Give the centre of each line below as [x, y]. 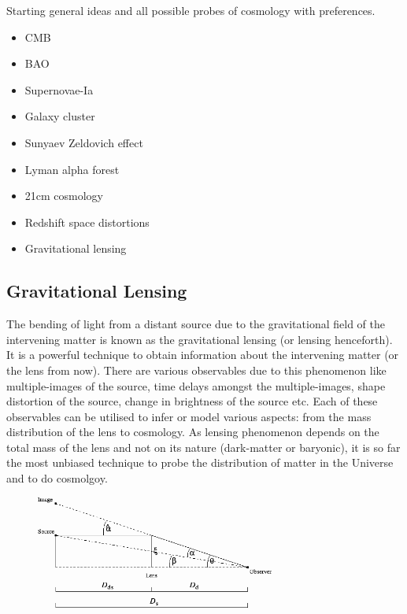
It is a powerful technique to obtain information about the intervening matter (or [203, 355]
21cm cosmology [64, 196]
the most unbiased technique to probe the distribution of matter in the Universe [200, 462]
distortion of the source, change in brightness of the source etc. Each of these [192, 401]
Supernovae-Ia [59, 89]
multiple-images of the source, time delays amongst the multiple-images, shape [196, 385]
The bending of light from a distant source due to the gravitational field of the [196, 324]
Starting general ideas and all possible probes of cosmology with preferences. [191, 10]
